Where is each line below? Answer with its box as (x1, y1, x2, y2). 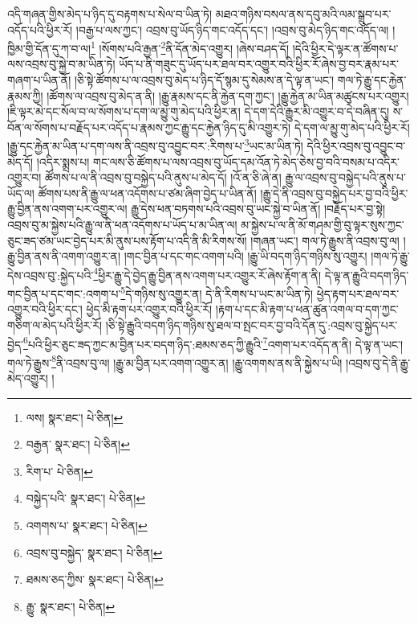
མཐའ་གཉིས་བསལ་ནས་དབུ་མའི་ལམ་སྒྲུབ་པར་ (215, 6, 392, 22)
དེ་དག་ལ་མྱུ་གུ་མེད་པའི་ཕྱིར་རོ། (294, 118, 410, 135)
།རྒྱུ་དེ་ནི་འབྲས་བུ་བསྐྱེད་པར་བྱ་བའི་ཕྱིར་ (260, 184, 408, 201)
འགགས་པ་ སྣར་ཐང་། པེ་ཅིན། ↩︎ (26, 516, 148, 533)
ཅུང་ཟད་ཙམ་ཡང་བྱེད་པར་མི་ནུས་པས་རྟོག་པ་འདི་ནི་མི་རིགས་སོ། (7, 232, 247, 248)
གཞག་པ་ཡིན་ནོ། (7, 72, 71, 88)
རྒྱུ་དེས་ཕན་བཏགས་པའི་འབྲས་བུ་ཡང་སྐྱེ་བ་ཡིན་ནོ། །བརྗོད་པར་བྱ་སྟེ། (131, 200, 385, 217)
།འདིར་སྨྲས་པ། (36, 153, 90, 170)
